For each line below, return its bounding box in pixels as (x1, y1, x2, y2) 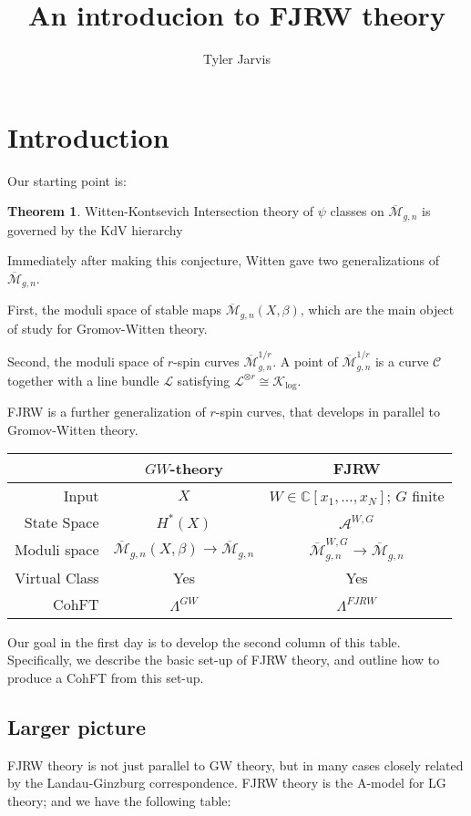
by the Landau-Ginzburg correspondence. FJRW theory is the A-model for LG (7, 773, 446, 792)
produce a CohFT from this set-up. (7, 667, 204, 687)
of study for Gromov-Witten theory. (7, 318, 208, 337)
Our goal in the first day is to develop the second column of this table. (7, 632, 401, 651)
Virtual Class (15, 566, 99, 588)
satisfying (177, 370, 230, 389)
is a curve (374, 352, 429, 371)
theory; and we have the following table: (7, 790, 231, 810)
